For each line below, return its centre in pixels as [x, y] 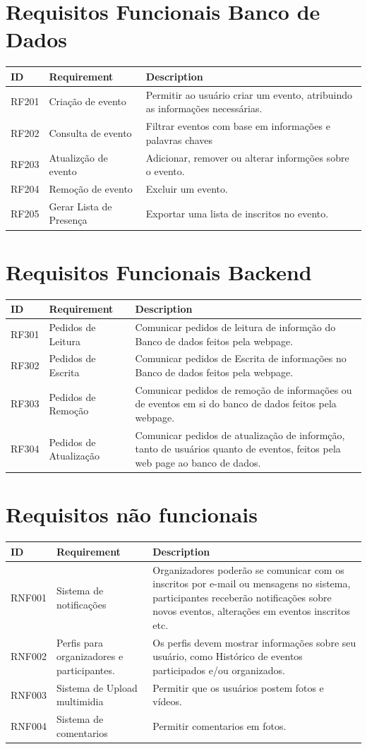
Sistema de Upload [97, 687]
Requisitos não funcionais [132, 514]
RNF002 [29, 656]
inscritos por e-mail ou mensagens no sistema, [252, 583]
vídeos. [167, 701]
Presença [68, 220]
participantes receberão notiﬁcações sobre [242, 597]
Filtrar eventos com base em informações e [238, 126]
